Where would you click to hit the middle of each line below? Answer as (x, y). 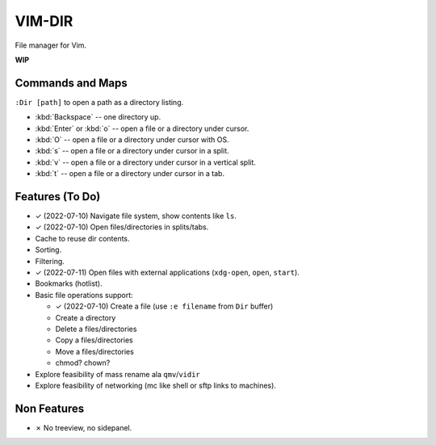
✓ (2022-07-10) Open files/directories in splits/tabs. (122, 227)
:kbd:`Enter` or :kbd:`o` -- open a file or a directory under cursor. (142, 128)
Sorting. (48, 250)
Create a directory (86, 317)
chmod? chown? (83, 363)
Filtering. (50, 261)
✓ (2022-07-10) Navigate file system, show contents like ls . (136, 216)
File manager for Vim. (51, 45)
